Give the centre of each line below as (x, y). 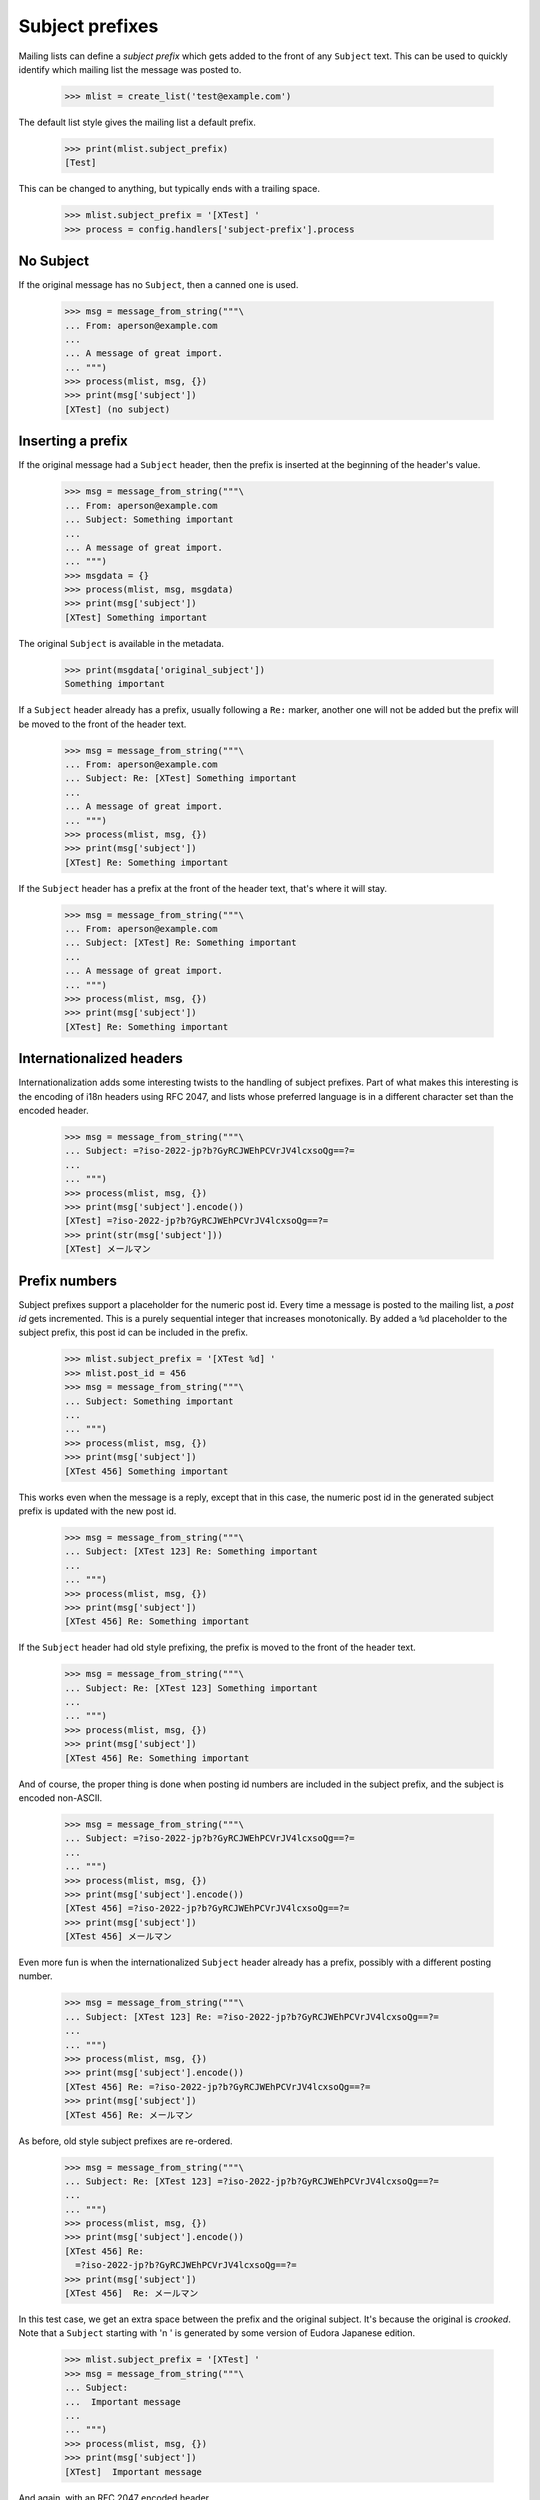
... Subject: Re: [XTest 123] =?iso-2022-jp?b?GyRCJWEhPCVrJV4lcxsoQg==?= (252, 2181)
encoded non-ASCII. (60, 1797)
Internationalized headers (101, 1058)
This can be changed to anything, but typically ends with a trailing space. (169, 189)
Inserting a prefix (73, 441)
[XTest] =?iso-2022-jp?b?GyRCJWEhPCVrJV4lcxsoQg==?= (196, 1221)
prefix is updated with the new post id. (97, 1511)
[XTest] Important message (133, 2471)
